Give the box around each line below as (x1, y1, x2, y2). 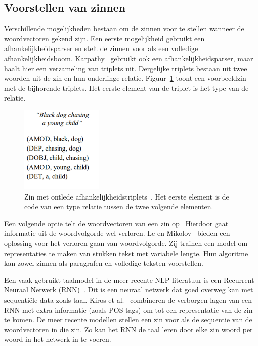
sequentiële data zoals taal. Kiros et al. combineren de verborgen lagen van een (4, 294, 252, 305)
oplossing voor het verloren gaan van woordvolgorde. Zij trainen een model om (4, 237, 248, 248)
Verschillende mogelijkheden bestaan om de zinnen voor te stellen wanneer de (4, 23, 244, 34)
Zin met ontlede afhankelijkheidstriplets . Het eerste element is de (24, 191, 229, 202)
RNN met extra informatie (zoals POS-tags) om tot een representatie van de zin (4, 304, 253, 315)
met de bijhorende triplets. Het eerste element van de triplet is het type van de (4, 82, 249, 93)
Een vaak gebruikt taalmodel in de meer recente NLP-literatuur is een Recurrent (4, 274, 254, 285)
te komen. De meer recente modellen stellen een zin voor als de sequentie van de (4, 314, 252, 325)
